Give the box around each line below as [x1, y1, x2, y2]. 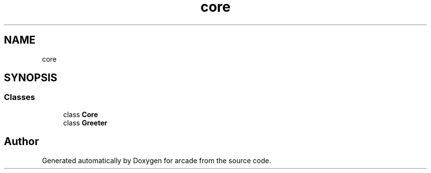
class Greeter [63, 118, 107, 127]
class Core [63, 110, 98, 119]
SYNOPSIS [4, 72, 58, 84]
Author [4, 135, 39, 148]
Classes [4, 92, 35, 102]
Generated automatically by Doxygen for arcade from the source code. [42, 156, 271, 165]
